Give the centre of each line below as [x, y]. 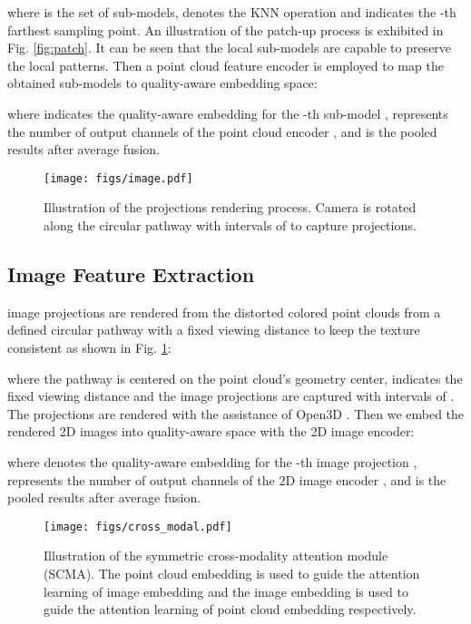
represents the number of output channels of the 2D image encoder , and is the [227, 479]
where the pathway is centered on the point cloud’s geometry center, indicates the [235, 378]
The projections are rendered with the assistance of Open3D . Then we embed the [236, 413]
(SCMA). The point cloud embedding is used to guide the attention [232, 573]
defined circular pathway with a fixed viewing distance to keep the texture [214, 330]
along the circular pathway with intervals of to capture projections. [230, 225]
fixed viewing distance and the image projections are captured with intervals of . [231, 396]
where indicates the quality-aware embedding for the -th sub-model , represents [228, 113]
